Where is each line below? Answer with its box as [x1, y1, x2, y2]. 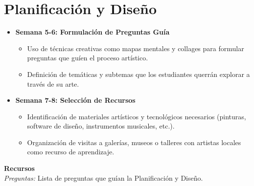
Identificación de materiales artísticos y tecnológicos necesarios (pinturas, [27, 111, 246, 121]
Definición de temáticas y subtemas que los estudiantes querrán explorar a [27, 69, 250, 79]
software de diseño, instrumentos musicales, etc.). [27, 121, 175, 131]
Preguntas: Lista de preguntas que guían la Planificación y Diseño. [4, 172, 203, 183]
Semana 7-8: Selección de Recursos [15, 95, 136, 105]
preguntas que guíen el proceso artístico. [27, 53, 148, 63]
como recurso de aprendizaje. [27, 147, 115, 157]
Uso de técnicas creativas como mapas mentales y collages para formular [27, 43, 244, 53]
